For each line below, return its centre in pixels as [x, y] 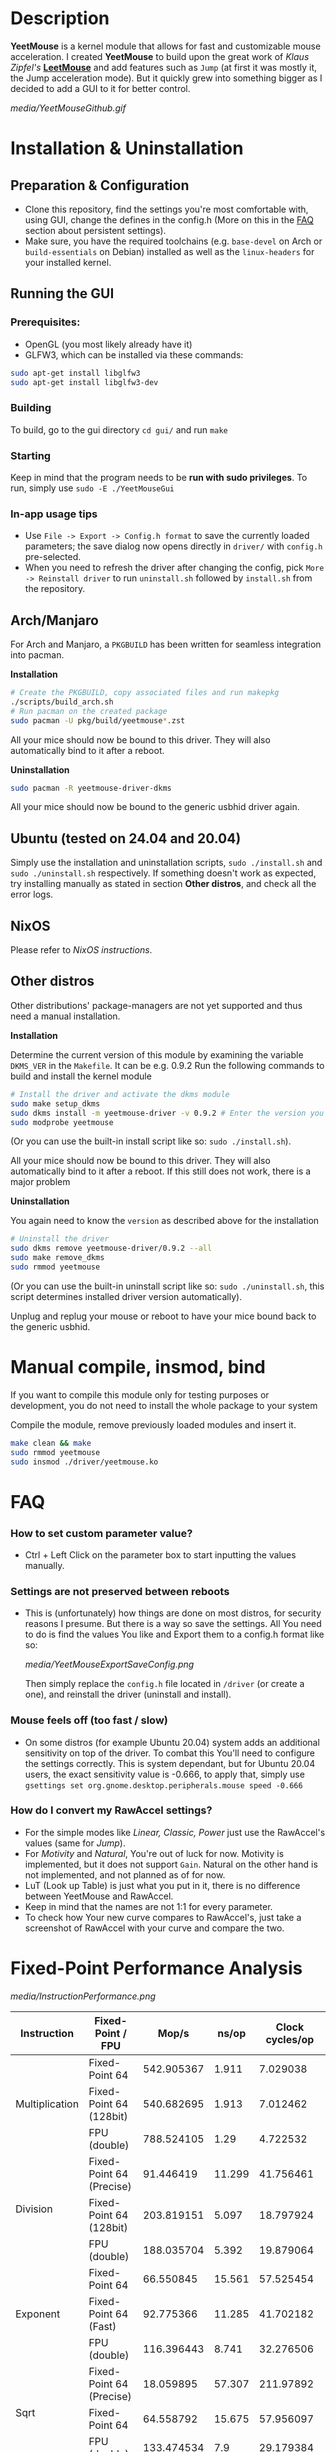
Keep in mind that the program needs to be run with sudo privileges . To [159, 477]
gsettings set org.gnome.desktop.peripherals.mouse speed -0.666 [163, 1785]
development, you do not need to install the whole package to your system [164, 1405]
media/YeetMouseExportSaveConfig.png [109, 1664]
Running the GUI [62, 293]
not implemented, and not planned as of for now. [125, 1874]
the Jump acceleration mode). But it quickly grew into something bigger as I [166, 78]
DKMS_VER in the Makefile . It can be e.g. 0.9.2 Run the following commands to [167, 1065]
